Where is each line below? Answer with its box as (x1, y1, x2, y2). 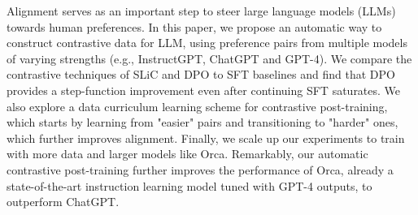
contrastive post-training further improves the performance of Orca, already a (7, 161, 394, 178)
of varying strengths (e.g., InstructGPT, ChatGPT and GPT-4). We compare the (7, 49, 412, 67)
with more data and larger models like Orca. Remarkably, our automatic (7, 145, 368, 162)
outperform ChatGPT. (7, 193, 120, 210)
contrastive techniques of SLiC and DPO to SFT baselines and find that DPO (7, 66, 395, 83)
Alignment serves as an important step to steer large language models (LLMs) (7, 2, 396, 19)
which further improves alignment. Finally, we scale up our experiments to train (7, 129, 405, 146)
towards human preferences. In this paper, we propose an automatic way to (7, 18, 382, 35)
